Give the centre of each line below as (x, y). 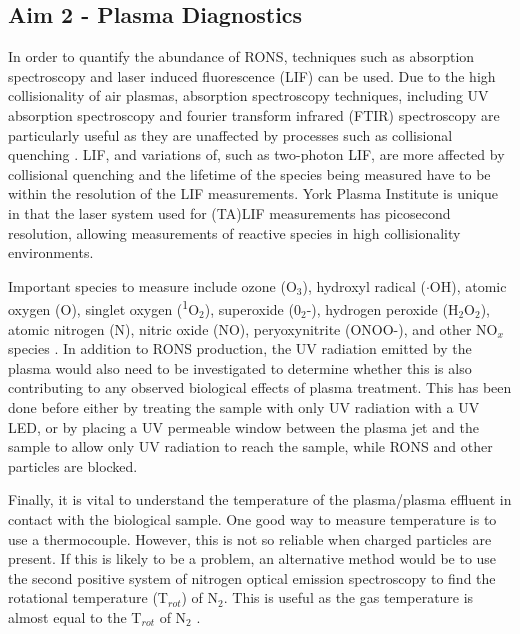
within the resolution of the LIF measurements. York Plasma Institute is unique (253, 193)
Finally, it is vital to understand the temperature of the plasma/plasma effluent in (260, 499)
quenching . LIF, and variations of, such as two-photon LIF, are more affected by (256, 154)
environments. (51, 252)
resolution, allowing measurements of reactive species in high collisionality (234, 232)
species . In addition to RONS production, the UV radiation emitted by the (240, 348)
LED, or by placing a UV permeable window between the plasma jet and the (243, 426)
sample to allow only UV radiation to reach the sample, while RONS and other (250, 446)
